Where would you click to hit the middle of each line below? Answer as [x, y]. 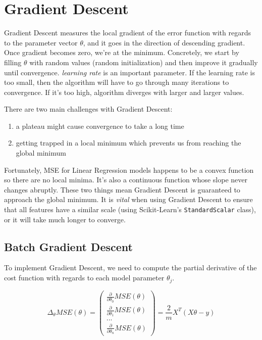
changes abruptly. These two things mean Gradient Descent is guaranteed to [122, 189]
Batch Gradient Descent [68, 246]
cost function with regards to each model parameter [84, 278]
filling [13, 62]
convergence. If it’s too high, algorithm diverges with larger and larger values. [124, 92]
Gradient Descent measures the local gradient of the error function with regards [127, 33]
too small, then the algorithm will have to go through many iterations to [117, 82]
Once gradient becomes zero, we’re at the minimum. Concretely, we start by [122, 52]
